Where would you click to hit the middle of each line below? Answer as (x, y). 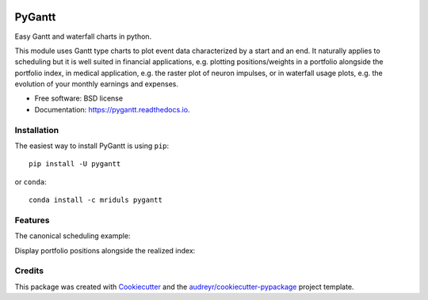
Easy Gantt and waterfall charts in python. (83, 36)
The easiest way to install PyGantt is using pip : (92, 146)
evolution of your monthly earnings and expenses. (96, 84)
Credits (29, 271)
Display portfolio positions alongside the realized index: (105, 250)
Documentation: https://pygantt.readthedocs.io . (112, 109)
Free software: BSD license (78, 98)
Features (32, 220)
